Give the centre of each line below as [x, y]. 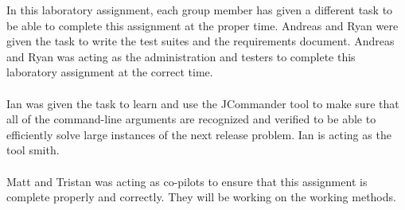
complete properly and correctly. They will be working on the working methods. [201, 197]
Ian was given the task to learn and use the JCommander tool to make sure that [203, 103]
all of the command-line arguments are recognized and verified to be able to [191, 119]
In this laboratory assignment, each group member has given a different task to [200, 10]
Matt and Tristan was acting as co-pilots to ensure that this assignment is [187, 181]
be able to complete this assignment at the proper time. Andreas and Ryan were [202, 25]
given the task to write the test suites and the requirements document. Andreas [201, 41]
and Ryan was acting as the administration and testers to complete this [181, 56]
